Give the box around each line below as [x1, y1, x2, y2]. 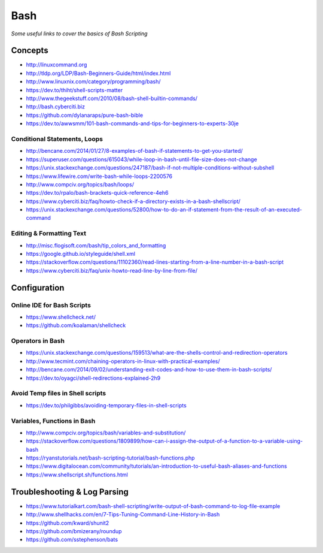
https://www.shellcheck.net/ [26, 313, 96, 321]
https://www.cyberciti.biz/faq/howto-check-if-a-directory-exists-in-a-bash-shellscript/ [26, 198, 240, 205]
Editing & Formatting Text [11, 229, 87, 238]
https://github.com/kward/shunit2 [26, 519, 109, 527]
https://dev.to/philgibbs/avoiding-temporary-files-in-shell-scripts [26, 401, 187, 409]
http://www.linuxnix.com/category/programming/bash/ [26, 78, 161, 85]
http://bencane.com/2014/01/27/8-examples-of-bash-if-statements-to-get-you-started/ [26, 147, 243, 155]
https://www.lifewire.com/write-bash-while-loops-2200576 [26, 173, 173, 180]
